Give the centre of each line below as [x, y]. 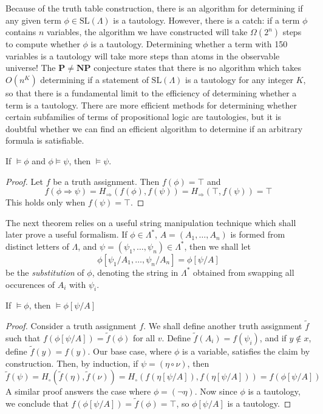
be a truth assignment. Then [106, 181]
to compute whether [43, 44]
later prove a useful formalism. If [66, 234]
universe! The [31, 68]
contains [21, 32]
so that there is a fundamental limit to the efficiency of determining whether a [151, 92]
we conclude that [37, 403]
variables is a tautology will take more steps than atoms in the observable [143, 55]
